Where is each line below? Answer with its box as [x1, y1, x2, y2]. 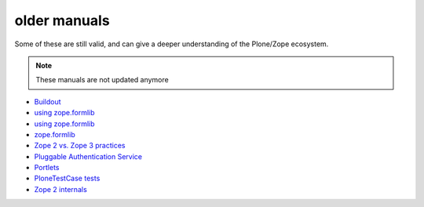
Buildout [34, 96, 62, 106]
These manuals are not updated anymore [35, 75, 169, 85]
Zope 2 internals [34, 184, 88, 194]
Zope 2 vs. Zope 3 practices [34, 141, 126, 151]
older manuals [14, 12, 110, 29]
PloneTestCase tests [34, 173, 101, 183]
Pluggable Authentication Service [34, 151, 143, 161]
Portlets [34, 163, 60, 172]
